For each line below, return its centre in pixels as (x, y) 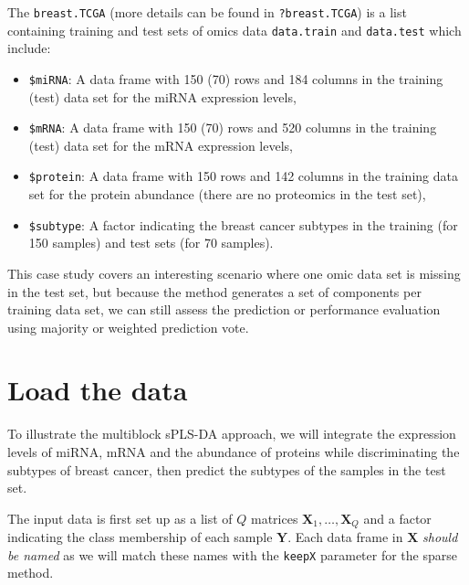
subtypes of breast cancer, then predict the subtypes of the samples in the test (227, 469)
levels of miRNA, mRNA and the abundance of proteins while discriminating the (234, 452)
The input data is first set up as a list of (120, 518)
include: (29, 48)
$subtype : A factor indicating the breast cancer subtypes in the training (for (243, 224)
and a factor (397, 518)
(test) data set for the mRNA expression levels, (161, 145)
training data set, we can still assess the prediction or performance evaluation (224, 309)
